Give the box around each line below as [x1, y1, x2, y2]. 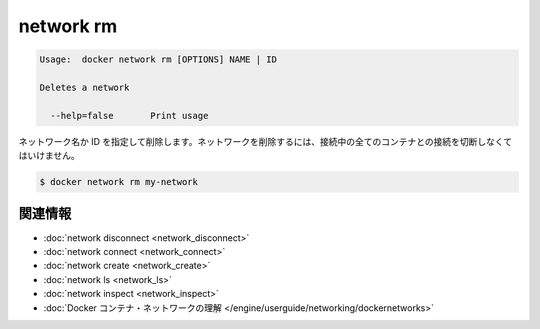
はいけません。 [18, 150, 80, 162]
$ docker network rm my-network [39, 176, 199, 188]
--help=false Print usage [50, 110, 209, 121]
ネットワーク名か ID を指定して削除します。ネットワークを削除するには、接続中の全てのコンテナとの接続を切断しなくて [18, 135, 513, 147]
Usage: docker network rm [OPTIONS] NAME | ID [39, 54, 277, 65]
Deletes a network [39, 81, 130, 93]
